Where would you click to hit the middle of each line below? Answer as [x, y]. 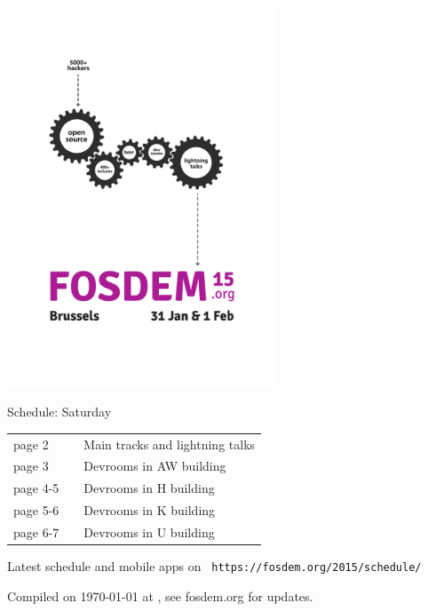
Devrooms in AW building [155, 466]
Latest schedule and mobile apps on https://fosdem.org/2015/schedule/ [214, 566]
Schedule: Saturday [59, 412]
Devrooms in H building [149, 488]
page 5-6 [36, 510]
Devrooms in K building [150, 510]
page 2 [31, 444]
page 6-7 [36, 532]
